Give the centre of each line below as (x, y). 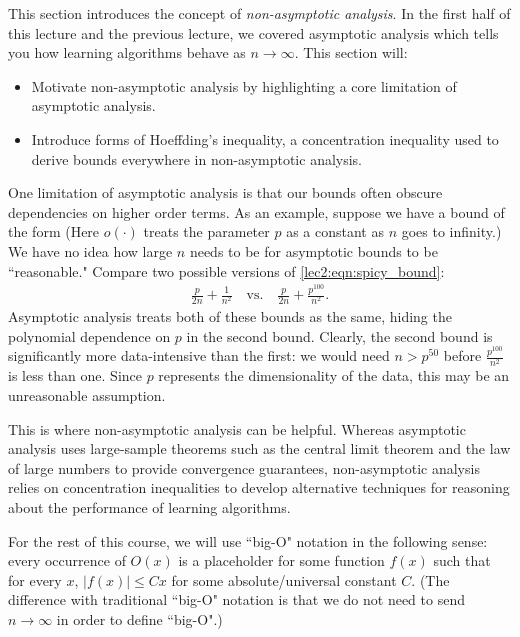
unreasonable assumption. (87, 395)
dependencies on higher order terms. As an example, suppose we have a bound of (256, 211)
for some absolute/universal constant (284, 579)
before (462, 355)
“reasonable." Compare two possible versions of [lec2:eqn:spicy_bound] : (226, 270)
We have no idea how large (90, 250)
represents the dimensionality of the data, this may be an (334, 375)
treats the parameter (206, 231)
